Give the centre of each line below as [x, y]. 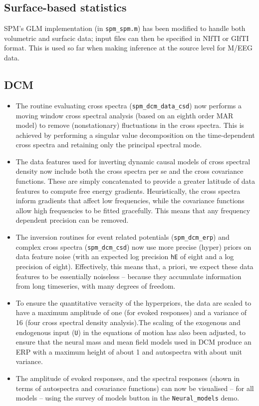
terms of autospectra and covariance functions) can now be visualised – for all [135, 388]
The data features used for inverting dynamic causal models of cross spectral [133, 161]
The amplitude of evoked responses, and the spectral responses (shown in [128, 378]
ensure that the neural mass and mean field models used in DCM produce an [133, 342]
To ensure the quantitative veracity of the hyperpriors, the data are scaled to [133, 302]
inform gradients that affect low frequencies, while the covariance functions [130, 201]
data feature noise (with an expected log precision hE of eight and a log [125, 256]
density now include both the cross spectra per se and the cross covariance [129, 171]
